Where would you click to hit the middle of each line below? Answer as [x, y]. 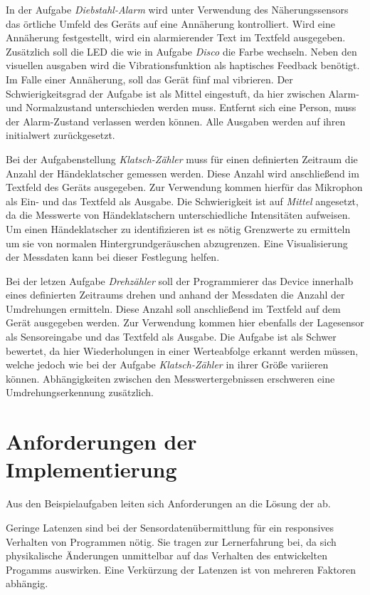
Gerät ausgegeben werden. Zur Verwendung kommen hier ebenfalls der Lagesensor [185, 322]
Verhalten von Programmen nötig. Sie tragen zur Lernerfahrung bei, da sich [171, 541]
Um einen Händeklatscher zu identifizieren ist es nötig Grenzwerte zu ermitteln [178, 228]
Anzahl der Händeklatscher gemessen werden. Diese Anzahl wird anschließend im [183, 173]
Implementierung [91, 469]
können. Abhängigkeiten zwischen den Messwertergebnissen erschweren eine [170, 378]
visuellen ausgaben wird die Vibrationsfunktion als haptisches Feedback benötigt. [183, 65]
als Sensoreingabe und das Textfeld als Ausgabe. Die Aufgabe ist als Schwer [171, 337]
